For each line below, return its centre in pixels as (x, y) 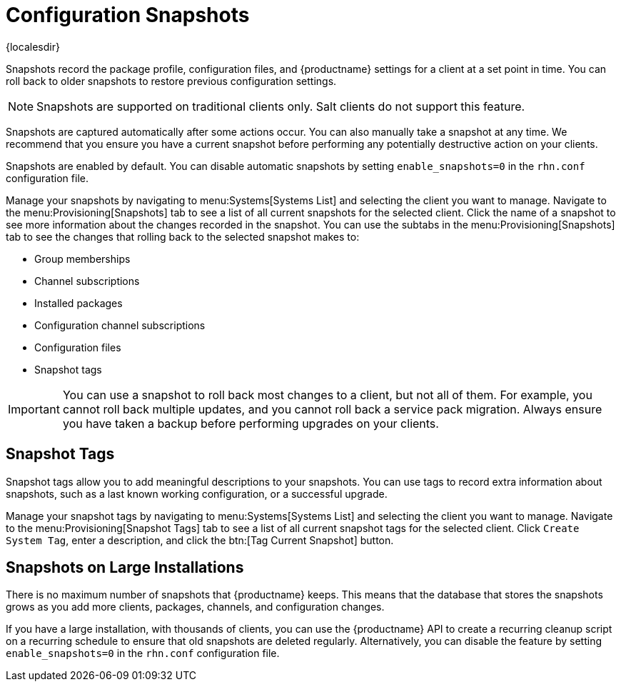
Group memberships (82, 259)
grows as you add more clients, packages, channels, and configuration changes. (195, 607)
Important (34, 409)
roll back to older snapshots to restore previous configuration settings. (171, 81)
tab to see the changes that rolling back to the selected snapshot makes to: (183, 236)
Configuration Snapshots (128, 15)
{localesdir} (33, 46)
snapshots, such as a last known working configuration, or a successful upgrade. (197, 493)
